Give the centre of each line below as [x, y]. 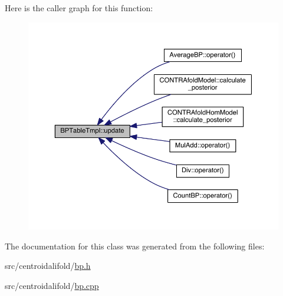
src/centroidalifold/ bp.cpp [52, 285]
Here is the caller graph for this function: [79, 8]
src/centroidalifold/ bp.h [48, 266]
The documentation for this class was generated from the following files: [135, 246]
